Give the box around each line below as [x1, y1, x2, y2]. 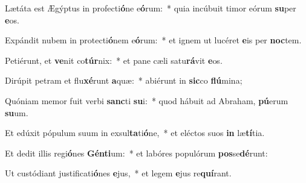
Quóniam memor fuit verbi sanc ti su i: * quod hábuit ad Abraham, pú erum [5, 94, 288, 107]
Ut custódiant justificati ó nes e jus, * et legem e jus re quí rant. [5, 167, 232, 179]
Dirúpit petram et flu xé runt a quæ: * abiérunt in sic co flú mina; [5, 74, 243, 87]
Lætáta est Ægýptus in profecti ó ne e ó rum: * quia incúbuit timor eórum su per [5, 2, 296, 14]
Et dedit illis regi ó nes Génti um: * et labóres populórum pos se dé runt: [5, 146, 268, 159]
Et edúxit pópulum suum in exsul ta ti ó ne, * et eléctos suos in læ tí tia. [5, 126, 265, 139]
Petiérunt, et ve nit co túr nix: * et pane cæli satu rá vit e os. [5, 54, 223, 66]
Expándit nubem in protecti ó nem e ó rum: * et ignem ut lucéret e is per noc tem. [5, 34, 302, 46]
